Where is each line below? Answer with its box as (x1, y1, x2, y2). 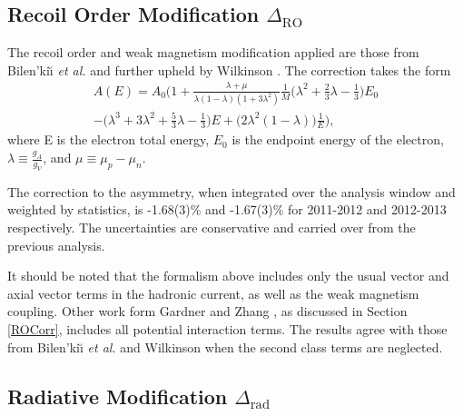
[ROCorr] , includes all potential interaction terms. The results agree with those (7, 319, 448, 338)
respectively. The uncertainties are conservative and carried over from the (7, 217, 416, 236)
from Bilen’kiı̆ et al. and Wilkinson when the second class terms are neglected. (7, 337, 443, 356)
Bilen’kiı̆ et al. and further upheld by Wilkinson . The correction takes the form (7, 60, 451, 79)
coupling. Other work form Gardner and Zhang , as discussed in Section (7, 302, 408, 321)
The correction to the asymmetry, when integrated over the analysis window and (7, 182, 456, 201)
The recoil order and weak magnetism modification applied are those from (7, 43, 419, 62)
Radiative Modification (7, 381, 228, 410)
